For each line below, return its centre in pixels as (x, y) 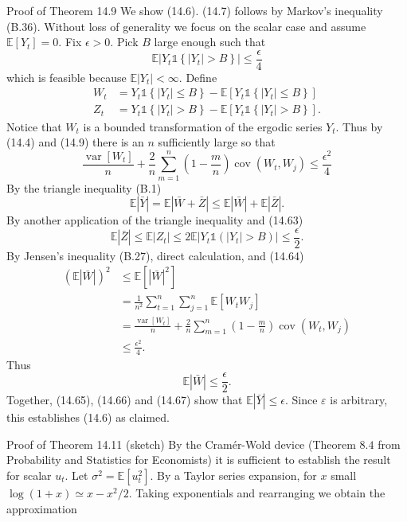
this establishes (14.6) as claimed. (88, 417)
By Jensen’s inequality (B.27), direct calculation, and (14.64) (155, 255)
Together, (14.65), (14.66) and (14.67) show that (125, 400)
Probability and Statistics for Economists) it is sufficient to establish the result (199, 460)
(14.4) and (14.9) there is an (75, 142)
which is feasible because (67, 77)
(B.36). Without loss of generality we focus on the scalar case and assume (186, 26)
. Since (301, 400)
